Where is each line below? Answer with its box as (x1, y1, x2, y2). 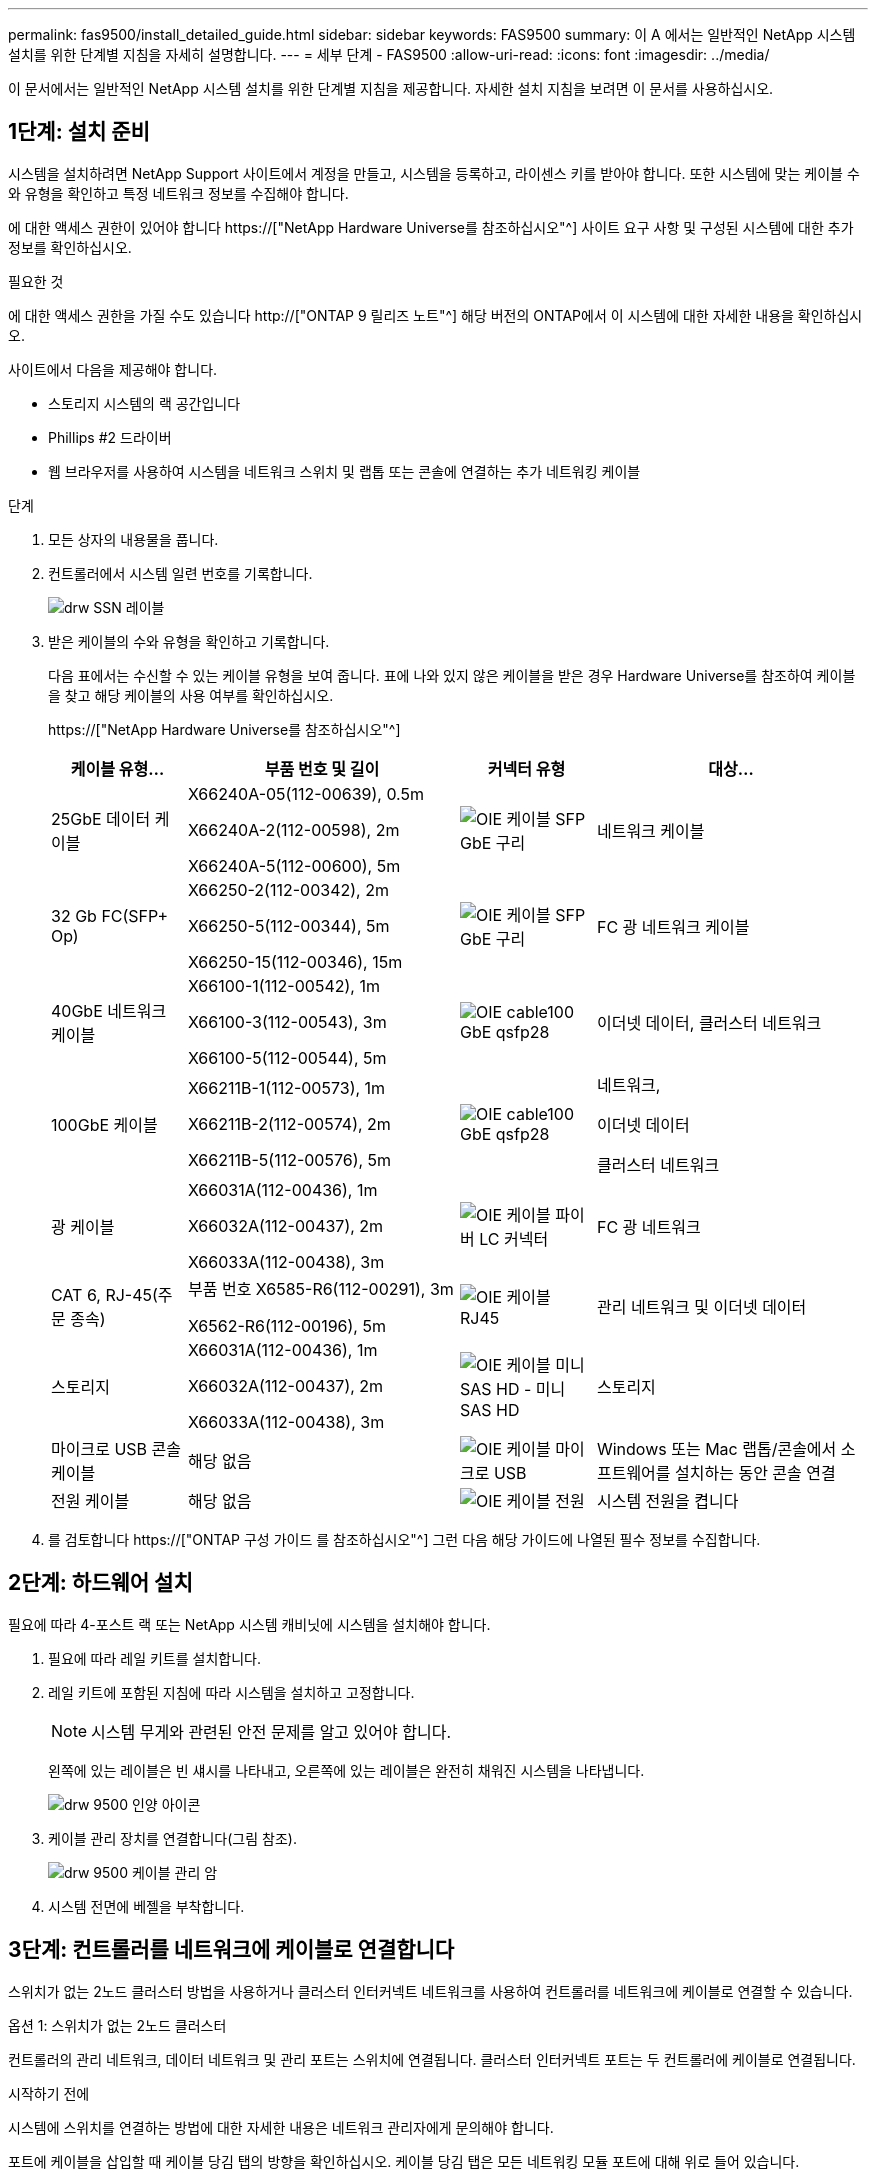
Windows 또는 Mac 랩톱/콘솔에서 (596, 1438, 837, 1459)
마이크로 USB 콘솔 (51, 1438, 181, 1459)
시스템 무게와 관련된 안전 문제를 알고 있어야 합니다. (91, 1721, 452, 1742)
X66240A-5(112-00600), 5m (187, 855, 401, 876)
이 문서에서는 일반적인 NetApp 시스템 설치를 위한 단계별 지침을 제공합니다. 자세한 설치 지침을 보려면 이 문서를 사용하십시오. (8, 80, 774, 97)
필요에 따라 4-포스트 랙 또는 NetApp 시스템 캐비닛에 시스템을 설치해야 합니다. (8, 1615, 491, 1633)
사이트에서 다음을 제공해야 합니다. (8, 360, 218, 378)
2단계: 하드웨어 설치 (8, 1570, 193, 1596)
